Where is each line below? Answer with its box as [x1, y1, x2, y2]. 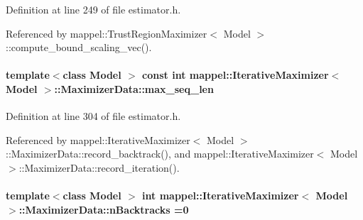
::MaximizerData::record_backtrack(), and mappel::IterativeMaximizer [6, 146, 314, 161]
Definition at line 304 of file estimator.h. [6, 109, 181, 123]
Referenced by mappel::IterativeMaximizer [6, 132, 190, 147]
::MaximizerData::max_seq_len [54, 81, 214, 96]
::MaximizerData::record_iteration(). [18, 160, 180, 175]
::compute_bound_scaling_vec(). [6, 40, 152, 55]
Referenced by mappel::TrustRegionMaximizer [6, 26, 207, 40]
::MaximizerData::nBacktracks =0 [18, 202, 189, 216]
